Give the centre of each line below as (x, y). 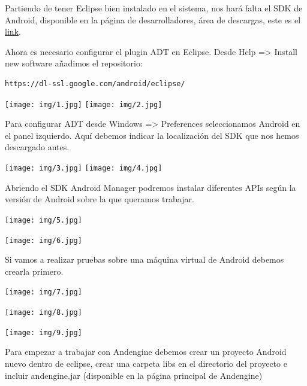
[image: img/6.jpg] (43, 240)
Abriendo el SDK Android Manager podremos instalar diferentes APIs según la (151, 187)
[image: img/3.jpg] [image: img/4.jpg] (84, 168)
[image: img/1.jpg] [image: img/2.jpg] (84, 104)
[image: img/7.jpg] (43, 292)
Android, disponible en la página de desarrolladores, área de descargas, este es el (153, 19)
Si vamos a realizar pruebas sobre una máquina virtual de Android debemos (145, 259)
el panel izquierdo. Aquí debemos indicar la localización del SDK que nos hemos (152, 135)
